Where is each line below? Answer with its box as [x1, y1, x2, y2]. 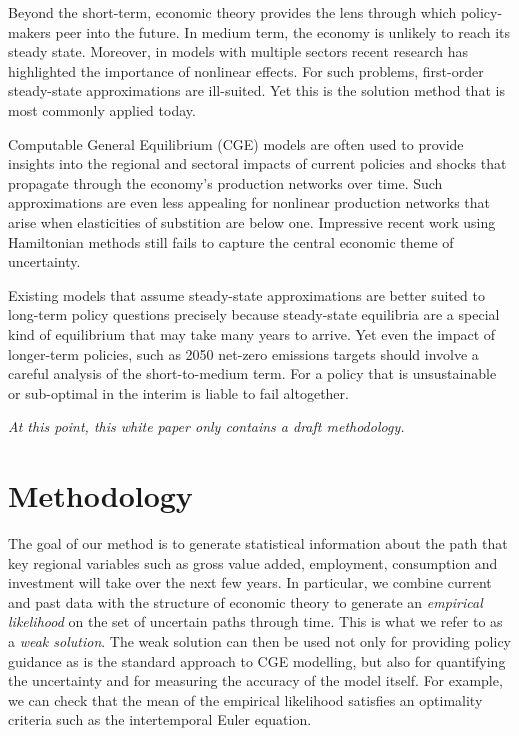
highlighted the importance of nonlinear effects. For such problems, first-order [8, 60, 484, 81]
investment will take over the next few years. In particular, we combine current [8, 572, 492, 593]
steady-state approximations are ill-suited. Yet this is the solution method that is [8, 80, 505, 101]
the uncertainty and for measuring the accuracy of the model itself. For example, [8, 670, 503, 691]
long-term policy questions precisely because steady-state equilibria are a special [8, 304, 500, 325]
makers [8, 21, 51, 42]
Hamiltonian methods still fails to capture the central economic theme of [8, 231, 454, 252]
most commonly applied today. [8, 99, 196, 120]
